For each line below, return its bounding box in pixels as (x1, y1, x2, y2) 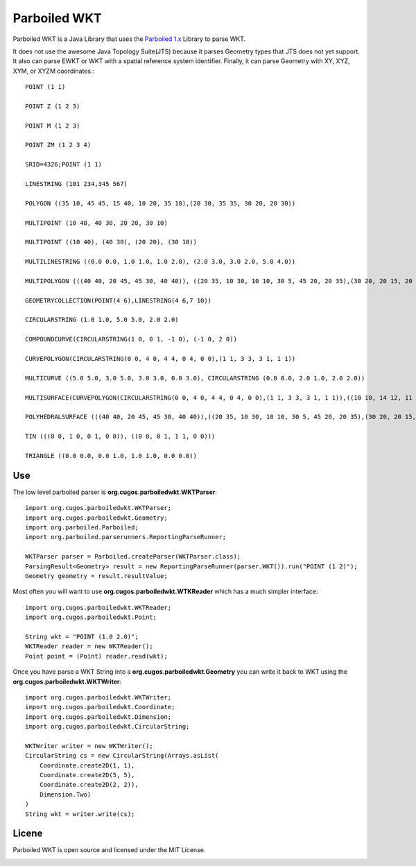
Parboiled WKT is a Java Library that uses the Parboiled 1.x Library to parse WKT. (12, 35, 246, 43)
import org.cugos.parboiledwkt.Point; (25, 613, 157, 621)
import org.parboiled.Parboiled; (25, 524, 139, 532)
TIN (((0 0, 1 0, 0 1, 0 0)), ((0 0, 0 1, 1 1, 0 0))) (25, 432, 216, 441)
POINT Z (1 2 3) (25, 102, 80, 110)
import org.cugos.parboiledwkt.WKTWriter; (25, 693, 172, 701)
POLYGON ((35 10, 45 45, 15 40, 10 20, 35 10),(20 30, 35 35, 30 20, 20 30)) (25, 199, 296, 207)
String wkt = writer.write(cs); (25, 810, 135, 818)
